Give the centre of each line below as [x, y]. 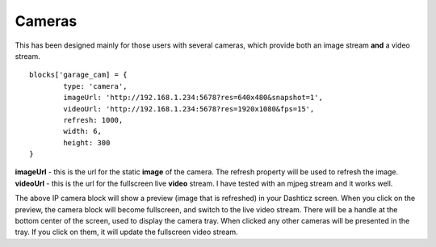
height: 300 [87, 142]
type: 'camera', [95, 86]
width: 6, [83, 132]
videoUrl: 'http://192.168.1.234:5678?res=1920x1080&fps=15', [189, 109]
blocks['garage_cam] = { [78, 75]
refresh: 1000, [93, 120]
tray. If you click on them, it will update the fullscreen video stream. [126, 232]
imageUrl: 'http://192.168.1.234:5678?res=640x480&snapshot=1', [193, 98]
